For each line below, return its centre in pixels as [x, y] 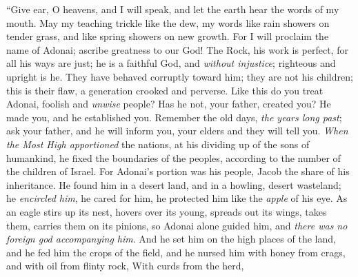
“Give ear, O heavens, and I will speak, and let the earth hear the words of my [173, 9]
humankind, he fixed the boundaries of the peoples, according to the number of [173, 157]
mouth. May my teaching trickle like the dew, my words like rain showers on [168, 22]
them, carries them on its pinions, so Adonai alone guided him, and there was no [177, 225]
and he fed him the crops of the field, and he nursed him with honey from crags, [176, 252]
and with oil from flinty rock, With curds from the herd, [125, 266]
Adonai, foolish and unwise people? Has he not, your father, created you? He [169, 104]
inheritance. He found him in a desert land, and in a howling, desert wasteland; [174, 184]
